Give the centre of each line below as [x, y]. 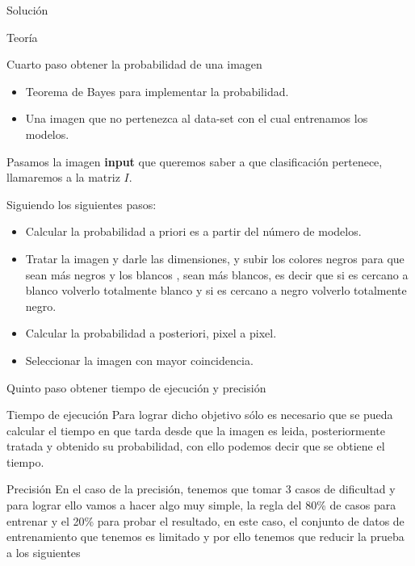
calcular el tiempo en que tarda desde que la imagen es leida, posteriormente [196, 430]
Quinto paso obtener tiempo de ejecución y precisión [136, 387]
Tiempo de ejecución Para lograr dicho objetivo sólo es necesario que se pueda [200, 415]
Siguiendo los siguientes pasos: [82, 204]
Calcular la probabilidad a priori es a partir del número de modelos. [193, 231]
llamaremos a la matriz [63, 177]
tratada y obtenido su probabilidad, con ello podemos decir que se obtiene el [196, 446]
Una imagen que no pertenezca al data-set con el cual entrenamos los [197, 118]
